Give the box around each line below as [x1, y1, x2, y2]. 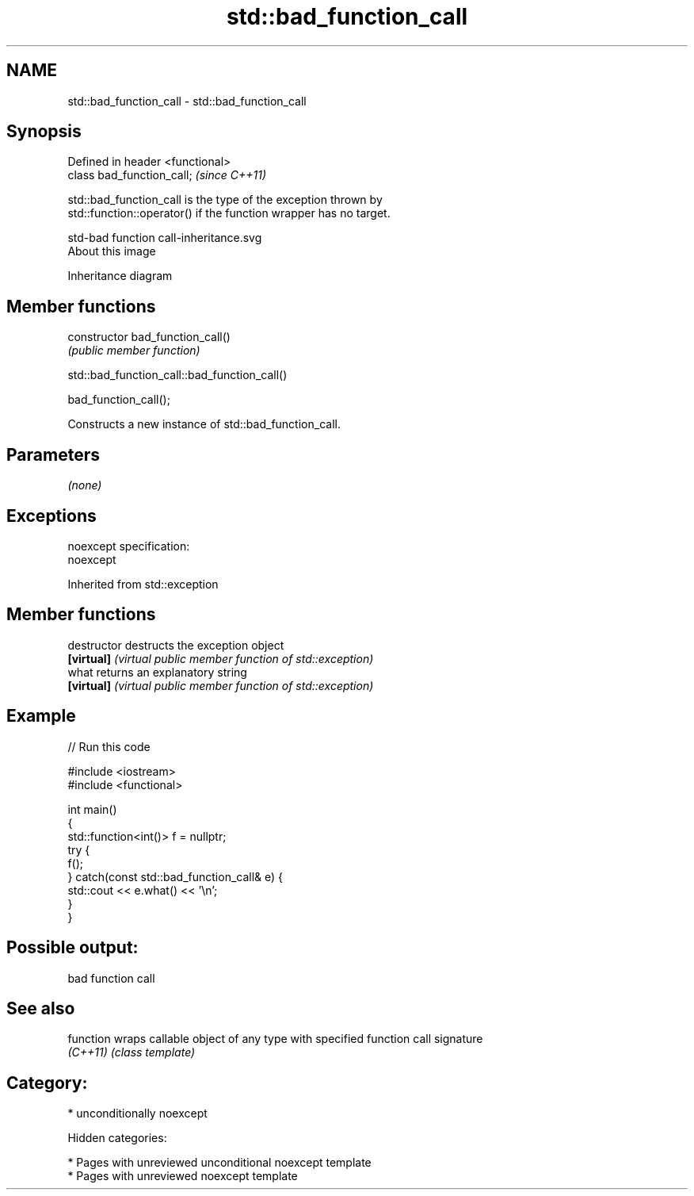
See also [6, 998, 75, 1018]
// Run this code [67, 739, 151, 753]
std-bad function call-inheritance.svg [67, 231, 262, 245]
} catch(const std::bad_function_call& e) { [67, 869, 284, 884]
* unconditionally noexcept [67, 1106, 208, 1121]
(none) [67, 478, 102, 493]
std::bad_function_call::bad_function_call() [67, 368, 288, 382]
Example [6, 706, 76, 726]
